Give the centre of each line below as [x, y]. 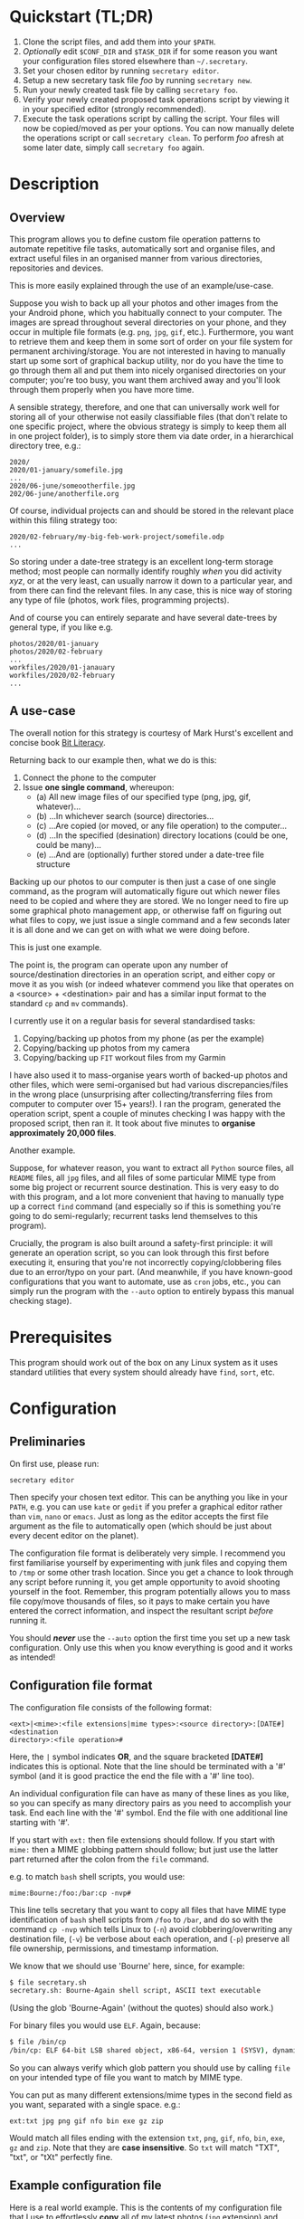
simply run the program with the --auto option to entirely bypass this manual [152, 1290]
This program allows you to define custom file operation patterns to [135, 239]
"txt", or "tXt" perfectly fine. [61, 2157]
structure [53, 864]
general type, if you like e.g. [61, 627]
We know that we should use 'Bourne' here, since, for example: [128, 1966]
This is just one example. [56, 947]
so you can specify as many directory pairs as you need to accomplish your [150, 1803]
